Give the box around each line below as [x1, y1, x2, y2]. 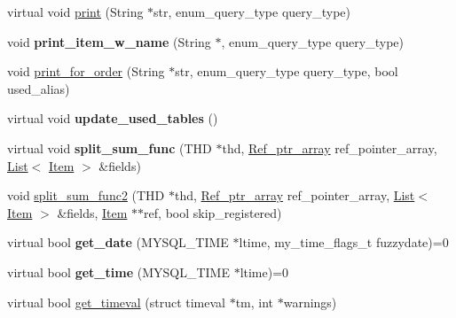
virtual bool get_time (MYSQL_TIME [7, 262, 230, 281]
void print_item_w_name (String [7, 32, 211, 50]
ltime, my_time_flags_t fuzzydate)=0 [239, 233, 449, 252]
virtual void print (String [7, 3, 144, 20]
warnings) [283, 292, 337, 311]
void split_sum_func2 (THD [7, 186, 165, 205]
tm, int [235, 292, 274, 311]
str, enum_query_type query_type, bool [175, 62, 398, 81]
